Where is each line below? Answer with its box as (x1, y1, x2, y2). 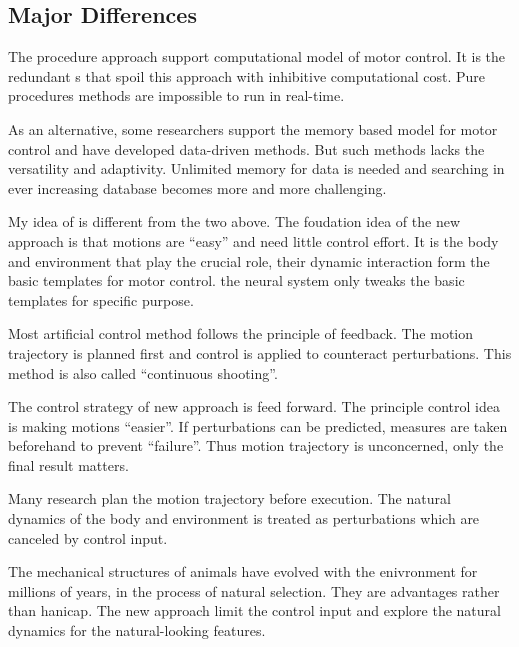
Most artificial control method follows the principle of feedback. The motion (8, 323, 474, 344)
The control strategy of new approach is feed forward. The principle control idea (8, 396, 500, 417)
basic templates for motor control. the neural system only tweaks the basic (8, 270, 465, 291)
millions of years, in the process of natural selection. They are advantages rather (8, 580, 500, 601)
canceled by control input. (8, 527, 168, 548)
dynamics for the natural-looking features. (8, 620, 266, 641)
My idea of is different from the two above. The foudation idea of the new (8, 211, 461, 232)
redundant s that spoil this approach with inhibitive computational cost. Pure (8, 65, 486, 86)
